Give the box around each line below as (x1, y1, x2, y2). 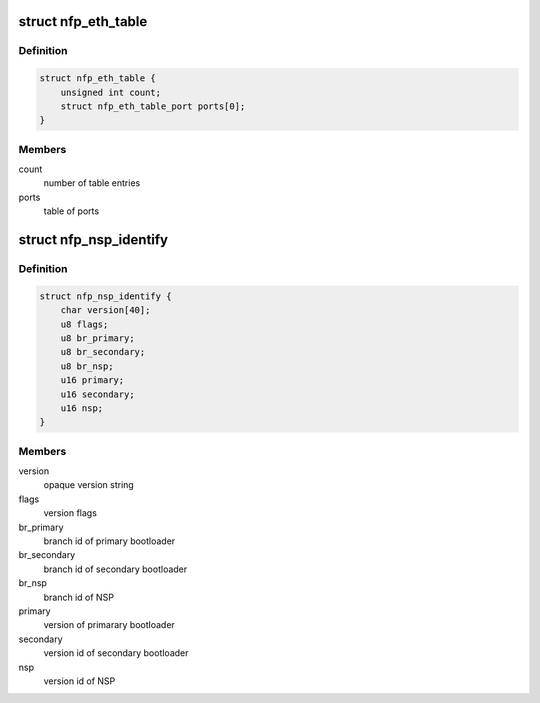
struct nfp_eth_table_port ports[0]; (60, 100, 246, 112)
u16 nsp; (60, 402, 104, 414)
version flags (43, 507, 97, 519)
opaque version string (43, 479, 134, 491)
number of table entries (43, 177, 141, 189)
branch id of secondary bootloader (43, 563, 188, 575)
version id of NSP (43, 675, 116, 687)
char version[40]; (60, 305, 151, 316)
